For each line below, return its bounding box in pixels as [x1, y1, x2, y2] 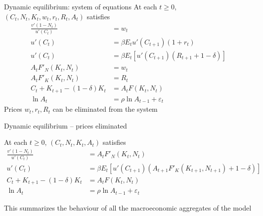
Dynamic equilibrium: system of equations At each [4, 1, 157, 11]
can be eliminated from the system [52, 104, 158, 114]
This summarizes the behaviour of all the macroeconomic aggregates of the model [4, 202, 252, 213]
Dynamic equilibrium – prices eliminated [4, 120, 127, 130]
